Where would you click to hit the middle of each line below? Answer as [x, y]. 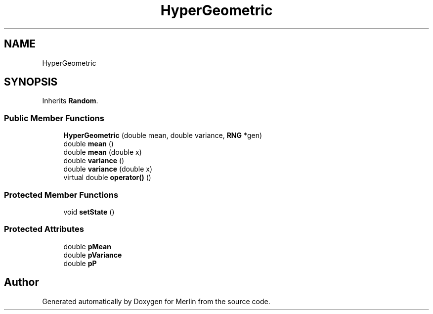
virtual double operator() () [107, 178]
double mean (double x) [103, 152]
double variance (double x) [108, 169]
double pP [80, 263]
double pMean [87, 246]
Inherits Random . [70, 101]
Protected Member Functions [61, 195]
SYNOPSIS [31, 82]
